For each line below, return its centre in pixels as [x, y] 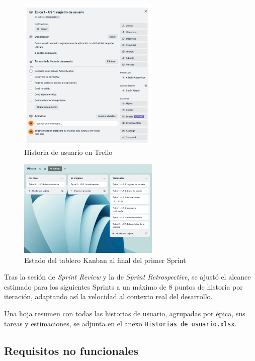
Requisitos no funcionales [71, 350]
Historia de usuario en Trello [68, 152]
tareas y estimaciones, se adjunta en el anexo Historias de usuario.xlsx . [120, 323]
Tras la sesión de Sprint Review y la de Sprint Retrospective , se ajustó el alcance [127, 277]
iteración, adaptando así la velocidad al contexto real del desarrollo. [108, 296]
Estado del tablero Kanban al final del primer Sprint [105, 260]
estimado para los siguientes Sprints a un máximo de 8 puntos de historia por [123, 286]
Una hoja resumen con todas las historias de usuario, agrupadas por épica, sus [125, 313]
